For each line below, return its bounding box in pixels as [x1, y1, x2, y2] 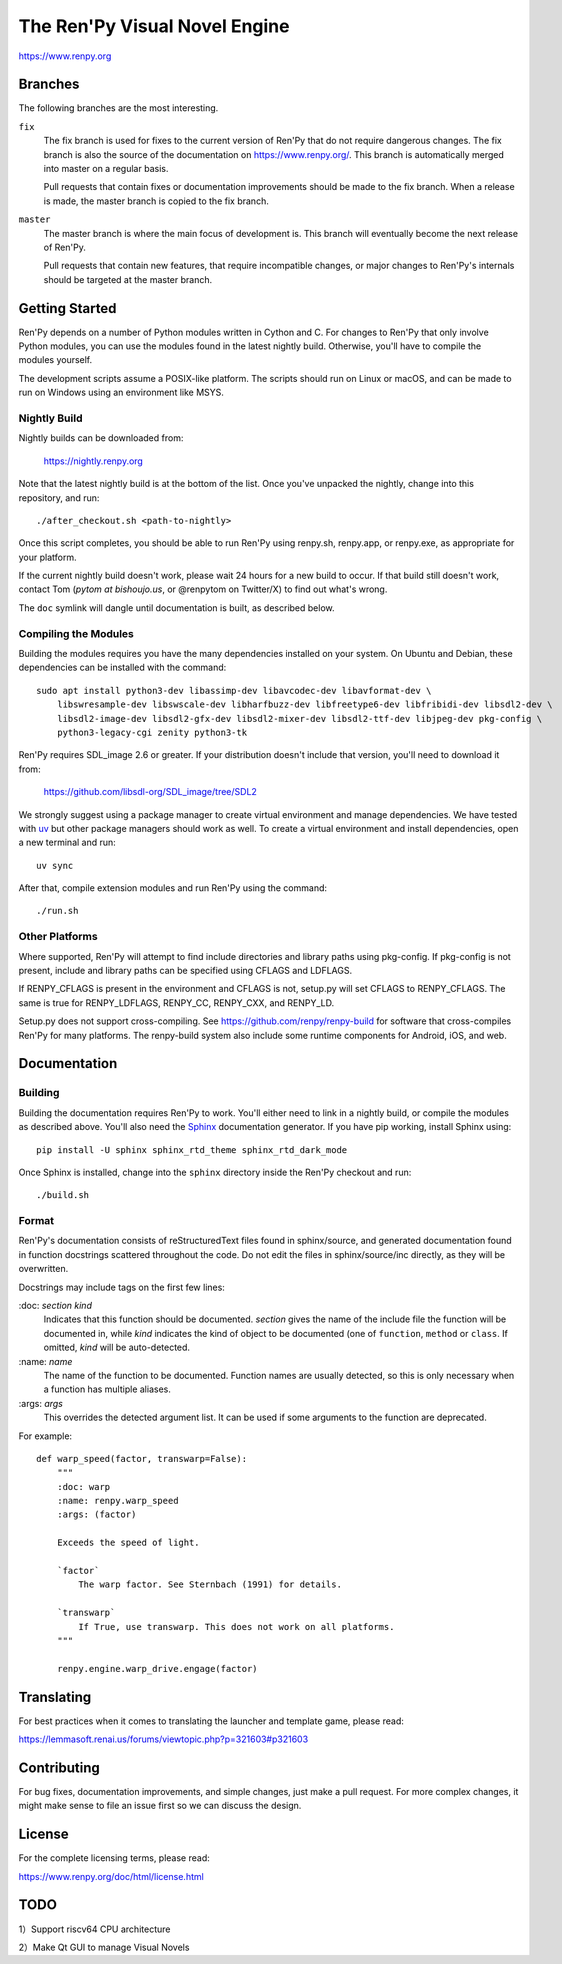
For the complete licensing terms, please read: [18, 1852, 210, 1864]
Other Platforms [18, 930, 99, 944]
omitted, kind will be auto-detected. [43, 1341, 190, 1354]
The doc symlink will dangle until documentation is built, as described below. [18, 601, 335, 614]
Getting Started [18, 300, 117, 317]
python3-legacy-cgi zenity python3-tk [56, 726, 248, 738]
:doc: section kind [18, 1300, 92, 1311]
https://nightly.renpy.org [43, 455, 144, 467]
